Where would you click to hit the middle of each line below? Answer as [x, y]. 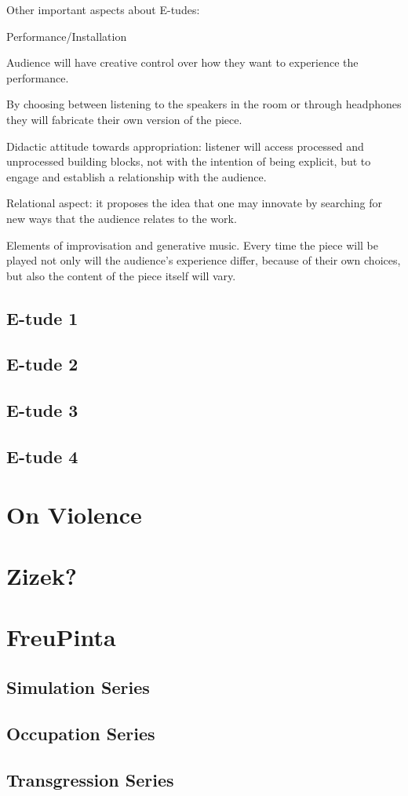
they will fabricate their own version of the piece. [124, 119]
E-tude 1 [42, 318]
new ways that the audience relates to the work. [122, 218]
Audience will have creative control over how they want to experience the [182, 62]
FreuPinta [61, 637]
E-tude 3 [42, 410]
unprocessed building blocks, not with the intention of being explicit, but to [189, 161]
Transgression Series [90, 779]
